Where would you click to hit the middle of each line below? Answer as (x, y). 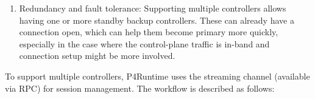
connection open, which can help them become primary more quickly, (149, 32)
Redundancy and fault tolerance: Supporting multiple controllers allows (153, 8)
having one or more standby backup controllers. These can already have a (157, 20)
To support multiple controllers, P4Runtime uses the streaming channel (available (157, 76)
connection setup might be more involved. (97, 56)
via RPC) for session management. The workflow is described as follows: (140, 88)
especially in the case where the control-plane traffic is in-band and (144, 43)
